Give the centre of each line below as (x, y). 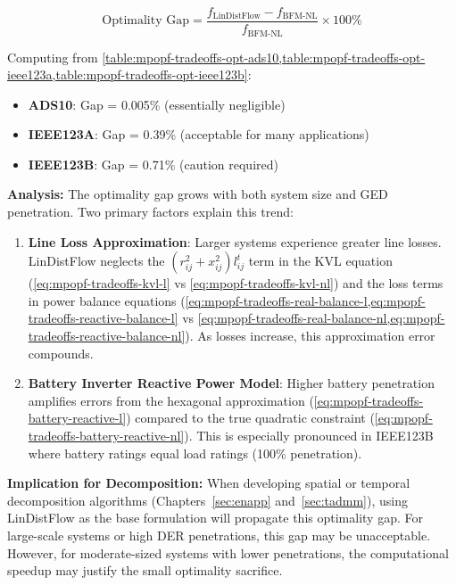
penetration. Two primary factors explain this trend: (150, 212)
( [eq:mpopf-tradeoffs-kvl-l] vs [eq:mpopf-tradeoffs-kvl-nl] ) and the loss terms (236, 283)
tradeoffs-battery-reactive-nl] (106, 436)
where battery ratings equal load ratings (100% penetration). (195, 453)
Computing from (53, 57)
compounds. (61, 353)
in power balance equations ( (107, 300)
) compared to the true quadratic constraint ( (250, 418)
